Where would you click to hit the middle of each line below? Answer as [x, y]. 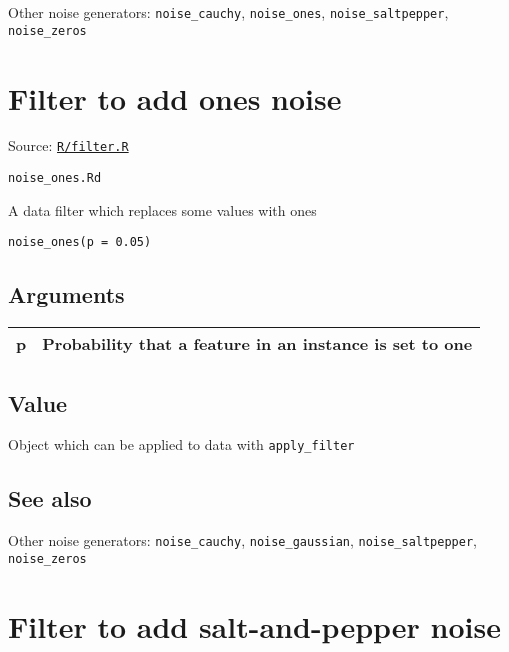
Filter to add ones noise [175, 97]
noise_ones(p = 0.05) [80, 242]
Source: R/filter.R [68, 145]
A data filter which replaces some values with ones [162, 209]
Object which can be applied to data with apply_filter [181, 444]
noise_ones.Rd [55, 178]
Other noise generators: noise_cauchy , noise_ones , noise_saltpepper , [228, 12]
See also [50, 498]
